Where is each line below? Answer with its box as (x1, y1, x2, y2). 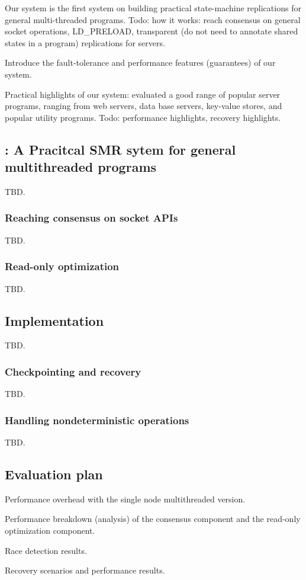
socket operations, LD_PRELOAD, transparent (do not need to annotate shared (5, 25, 298, 37)
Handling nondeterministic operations (5, 412, 189, 427)
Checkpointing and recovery (5, 364, 141, 379)
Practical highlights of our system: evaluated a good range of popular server (5, 88, 281, 100)
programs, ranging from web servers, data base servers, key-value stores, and (5, 100, 282, 112)
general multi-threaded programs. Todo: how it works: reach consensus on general (5, 13, 301, 25)
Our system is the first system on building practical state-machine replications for (5, 2, 301, 14)
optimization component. (5, 524, 95, 536)
